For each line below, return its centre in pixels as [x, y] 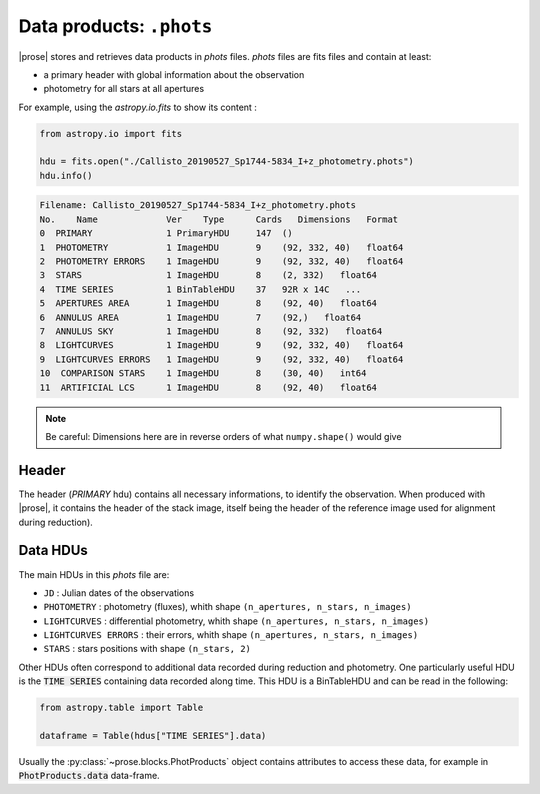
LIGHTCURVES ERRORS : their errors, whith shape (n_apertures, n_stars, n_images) [231, 635]
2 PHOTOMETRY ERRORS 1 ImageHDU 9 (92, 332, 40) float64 [221, 261]
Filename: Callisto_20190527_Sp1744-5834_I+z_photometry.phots [198, 205]
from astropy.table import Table [121, 708]
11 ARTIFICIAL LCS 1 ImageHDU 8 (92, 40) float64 [208, 387]
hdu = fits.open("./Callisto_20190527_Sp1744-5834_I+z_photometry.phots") [227, 161]
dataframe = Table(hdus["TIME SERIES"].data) [153, 735]
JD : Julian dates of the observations [119, 592]
